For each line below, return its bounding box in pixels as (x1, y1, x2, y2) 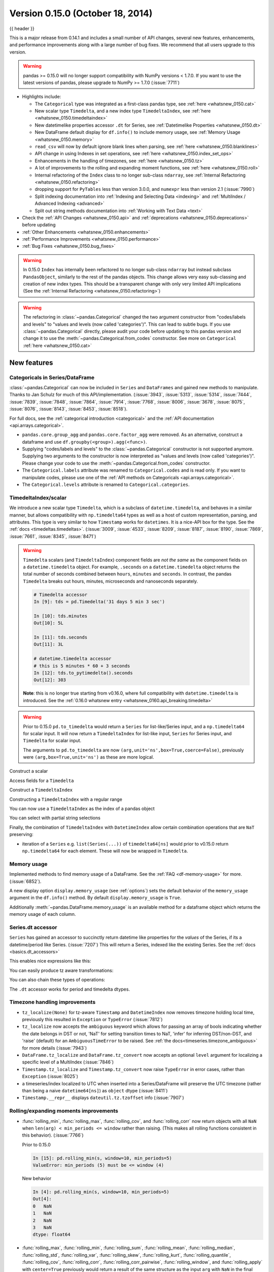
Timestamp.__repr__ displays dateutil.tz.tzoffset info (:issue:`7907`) (22, 1094, 184, 1101)
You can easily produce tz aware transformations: (9, 967, 114, 973)
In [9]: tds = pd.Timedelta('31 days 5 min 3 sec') (33, 599, 165, 605)
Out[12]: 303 (33, 677, 66, 683)
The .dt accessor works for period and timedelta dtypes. (9, 986, 130, 992)
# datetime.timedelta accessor (33, 656, 112, 661)
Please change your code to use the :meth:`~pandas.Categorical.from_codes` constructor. (22, 460, 211, 466)
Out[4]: (32, 1196, 52, 1202)
